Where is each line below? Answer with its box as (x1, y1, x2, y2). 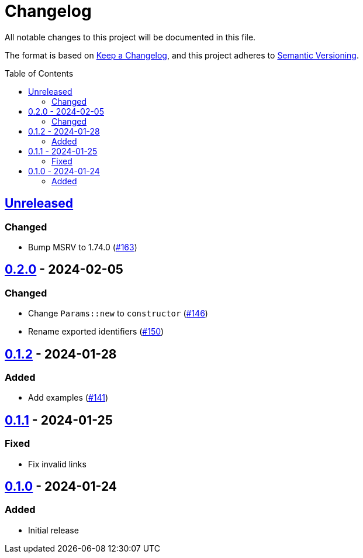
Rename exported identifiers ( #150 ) (28, 326, 164, 337)
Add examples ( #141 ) (28, 392, 109, 403)
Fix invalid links (28, 459, 87, 469)
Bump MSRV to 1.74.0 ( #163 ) (28, 242, 137, 252)
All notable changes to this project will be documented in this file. (5, 32, 256, 42)
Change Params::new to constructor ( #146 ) (28, 308, 208, 319)
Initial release (28, 525, 79, 535)
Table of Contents (5, 68, 74, 78)
